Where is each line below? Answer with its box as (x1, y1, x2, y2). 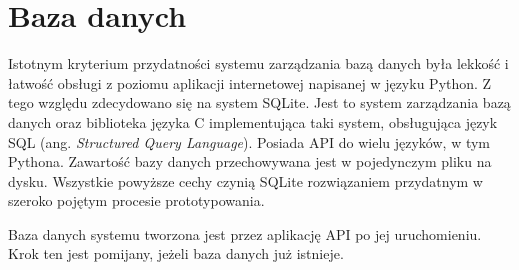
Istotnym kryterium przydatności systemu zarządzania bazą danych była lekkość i (8, 53, 509, 74)
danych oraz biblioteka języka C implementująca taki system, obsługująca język (8, 111, 498, 132)
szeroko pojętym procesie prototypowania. (8, 190, 265, 211)
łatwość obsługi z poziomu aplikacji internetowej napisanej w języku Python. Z (8, 72, 492, 93)
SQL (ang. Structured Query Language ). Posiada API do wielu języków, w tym (8, 131, 491, 152)
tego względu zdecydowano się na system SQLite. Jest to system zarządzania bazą (8, 92, 511, 113)
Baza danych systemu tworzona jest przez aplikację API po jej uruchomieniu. (8, 223, 482, 244)
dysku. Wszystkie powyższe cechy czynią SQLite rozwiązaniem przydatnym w (8, 170, 483, 191)
